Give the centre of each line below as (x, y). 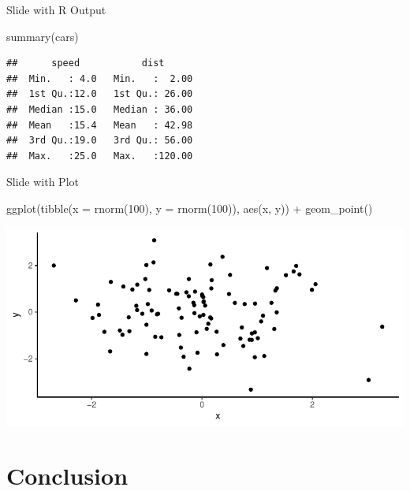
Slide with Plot (43, 182)
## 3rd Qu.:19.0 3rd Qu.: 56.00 (100, 141)
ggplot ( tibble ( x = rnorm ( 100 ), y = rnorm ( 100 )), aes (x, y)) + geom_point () (190, 208)
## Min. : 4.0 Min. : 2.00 (100, 78)
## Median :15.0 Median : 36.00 (100, 109)
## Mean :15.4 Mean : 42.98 (100, 125)
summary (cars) (43, 36)
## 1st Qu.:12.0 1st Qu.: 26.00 (100, 94)
